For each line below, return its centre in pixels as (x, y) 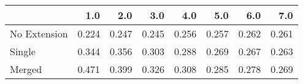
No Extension (39, 33)
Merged (26, 69)
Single (23, 51)
